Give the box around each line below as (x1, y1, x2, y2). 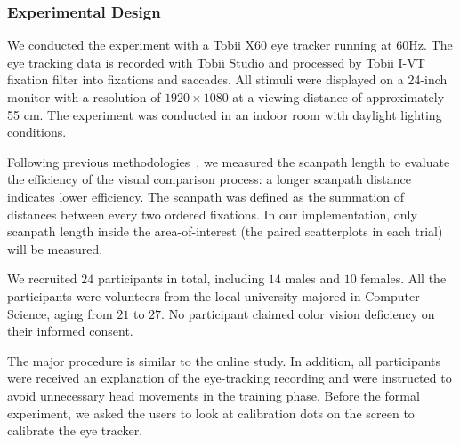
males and (285, 269, 341, 288)
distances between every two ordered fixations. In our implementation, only (7, 204, 417, 223)
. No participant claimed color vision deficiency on (161, 304, 435, 322)
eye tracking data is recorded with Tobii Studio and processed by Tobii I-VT (7, 52, 425, 71)
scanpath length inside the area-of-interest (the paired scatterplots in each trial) (7, 222, 443, 241)
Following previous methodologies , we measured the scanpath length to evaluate (7, 152, 450, 171)
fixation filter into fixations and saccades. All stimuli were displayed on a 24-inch (7, 70, 448, 89)
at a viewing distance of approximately (232, 88, 445, 106)
